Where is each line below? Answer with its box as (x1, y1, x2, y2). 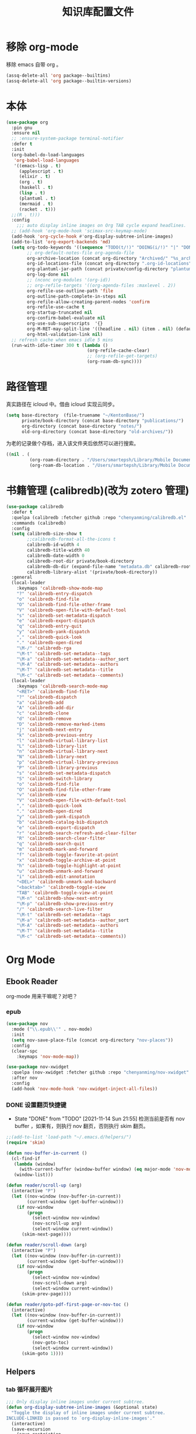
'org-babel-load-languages (13, 157, 80, 163)
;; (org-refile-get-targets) (86, 353, 158, 359)
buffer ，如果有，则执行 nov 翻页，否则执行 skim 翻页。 (14, 1123, 149, 1130)
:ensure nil (11, 130, 41, 136)
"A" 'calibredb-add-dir (16, 705, 75, 711)
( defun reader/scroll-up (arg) (6, 1182, 82, 1188)
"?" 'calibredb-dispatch (16, 694, 77, 700)
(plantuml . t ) (19, 195, 57, 201)
